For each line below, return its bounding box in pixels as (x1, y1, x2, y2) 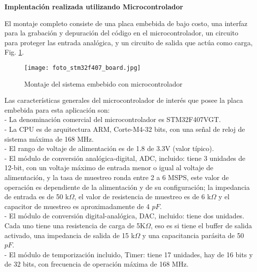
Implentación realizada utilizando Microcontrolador (4, 1, 184, 11)
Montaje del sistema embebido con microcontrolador (24, 78, 183, 89)
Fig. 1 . (4, 47, 24, 57)
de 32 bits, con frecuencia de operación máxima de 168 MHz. (4, 259, 189, 269)
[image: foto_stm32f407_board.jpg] (24, 64, 141, 71)
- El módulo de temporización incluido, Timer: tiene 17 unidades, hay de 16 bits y (4, 249, 253, 259)
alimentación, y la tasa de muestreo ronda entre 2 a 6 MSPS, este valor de (4, 172, 229, 182)
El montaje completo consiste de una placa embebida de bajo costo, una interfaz (4, 18, 248, 28)
